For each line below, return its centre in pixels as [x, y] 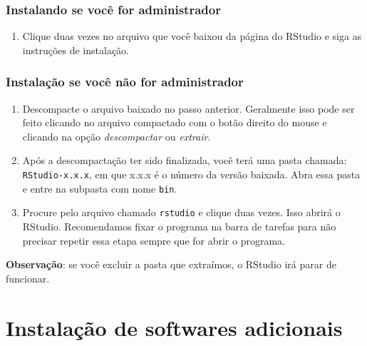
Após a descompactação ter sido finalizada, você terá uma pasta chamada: [185, 160]
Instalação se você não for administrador [125, 82]
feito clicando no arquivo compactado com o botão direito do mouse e [175, 122]
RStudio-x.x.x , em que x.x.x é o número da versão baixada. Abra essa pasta [191, 174]
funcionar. [28, 278]
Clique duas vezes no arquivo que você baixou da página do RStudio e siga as [192, 36]
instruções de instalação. [76, 50]
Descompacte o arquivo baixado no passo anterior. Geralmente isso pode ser [188, 108]
